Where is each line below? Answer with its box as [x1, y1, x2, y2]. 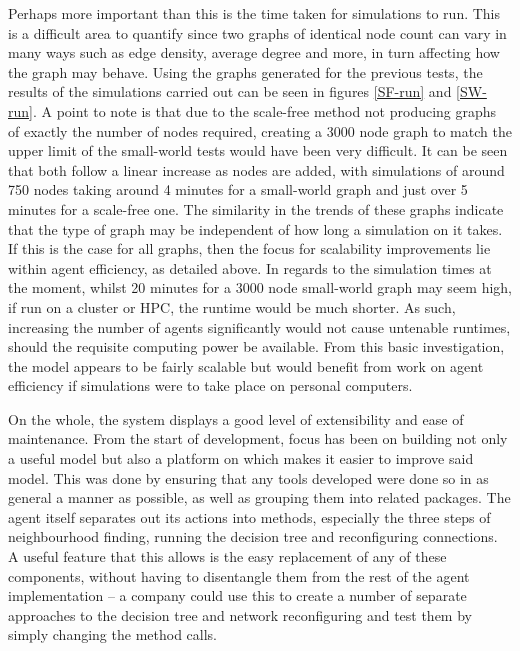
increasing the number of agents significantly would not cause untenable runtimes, [8, 316, 511, 337]
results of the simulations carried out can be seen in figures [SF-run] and [8, 81, 452, 102]
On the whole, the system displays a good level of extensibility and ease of [8, 408, 464, 429]
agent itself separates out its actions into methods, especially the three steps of [8, 506, 491, 527]
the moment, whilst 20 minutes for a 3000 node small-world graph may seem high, [8, 277, 512, 298]
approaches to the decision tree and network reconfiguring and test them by [8, 604, 472, 625]
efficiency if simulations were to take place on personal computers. [8, 375, 413, 396]
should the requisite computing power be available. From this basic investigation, [8, 336, 505, 357]
